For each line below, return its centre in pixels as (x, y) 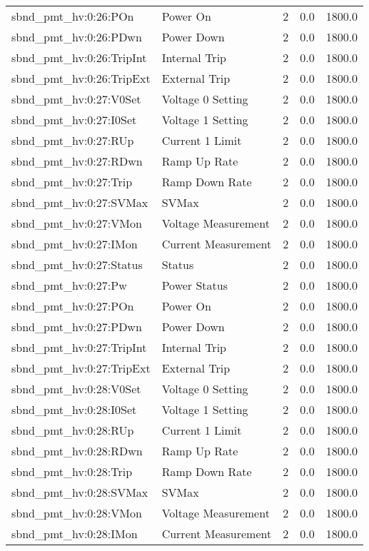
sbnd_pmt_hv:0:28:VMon (77, 513)
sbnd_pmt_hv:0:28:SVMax (80, 492)
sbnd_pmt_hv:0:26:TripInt (79, 57)
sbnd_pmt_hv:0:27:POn (73, 306)
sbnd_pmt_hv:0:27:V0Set (76, 99)
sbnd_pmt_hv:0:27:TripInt (79, 347)
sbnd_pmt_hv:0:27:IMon (75, 244)
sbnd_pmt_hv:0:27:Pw (69, 285)
